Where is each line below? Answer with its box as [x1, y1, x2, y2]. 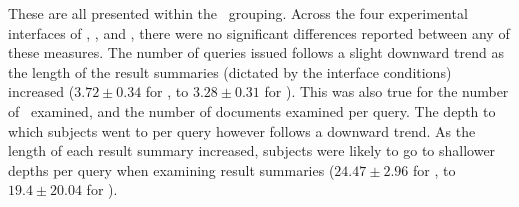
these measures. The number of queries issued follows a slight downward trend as [8, 42, 504, 63]
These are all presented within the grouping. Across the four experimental [8, 3, 468, 23]
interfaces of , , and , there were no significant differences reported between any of [8, 22, 510, 43]
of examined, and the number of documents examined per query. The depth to [8, 100, 496, 121]
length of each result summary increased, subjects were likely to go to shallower [8, 140, 496, 161]
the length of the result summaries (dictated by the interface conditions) [8, 61, 452, 82]
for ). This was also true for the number [264, 81, 509, 102]
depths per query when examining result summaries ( [8, 159, 335, 180]
